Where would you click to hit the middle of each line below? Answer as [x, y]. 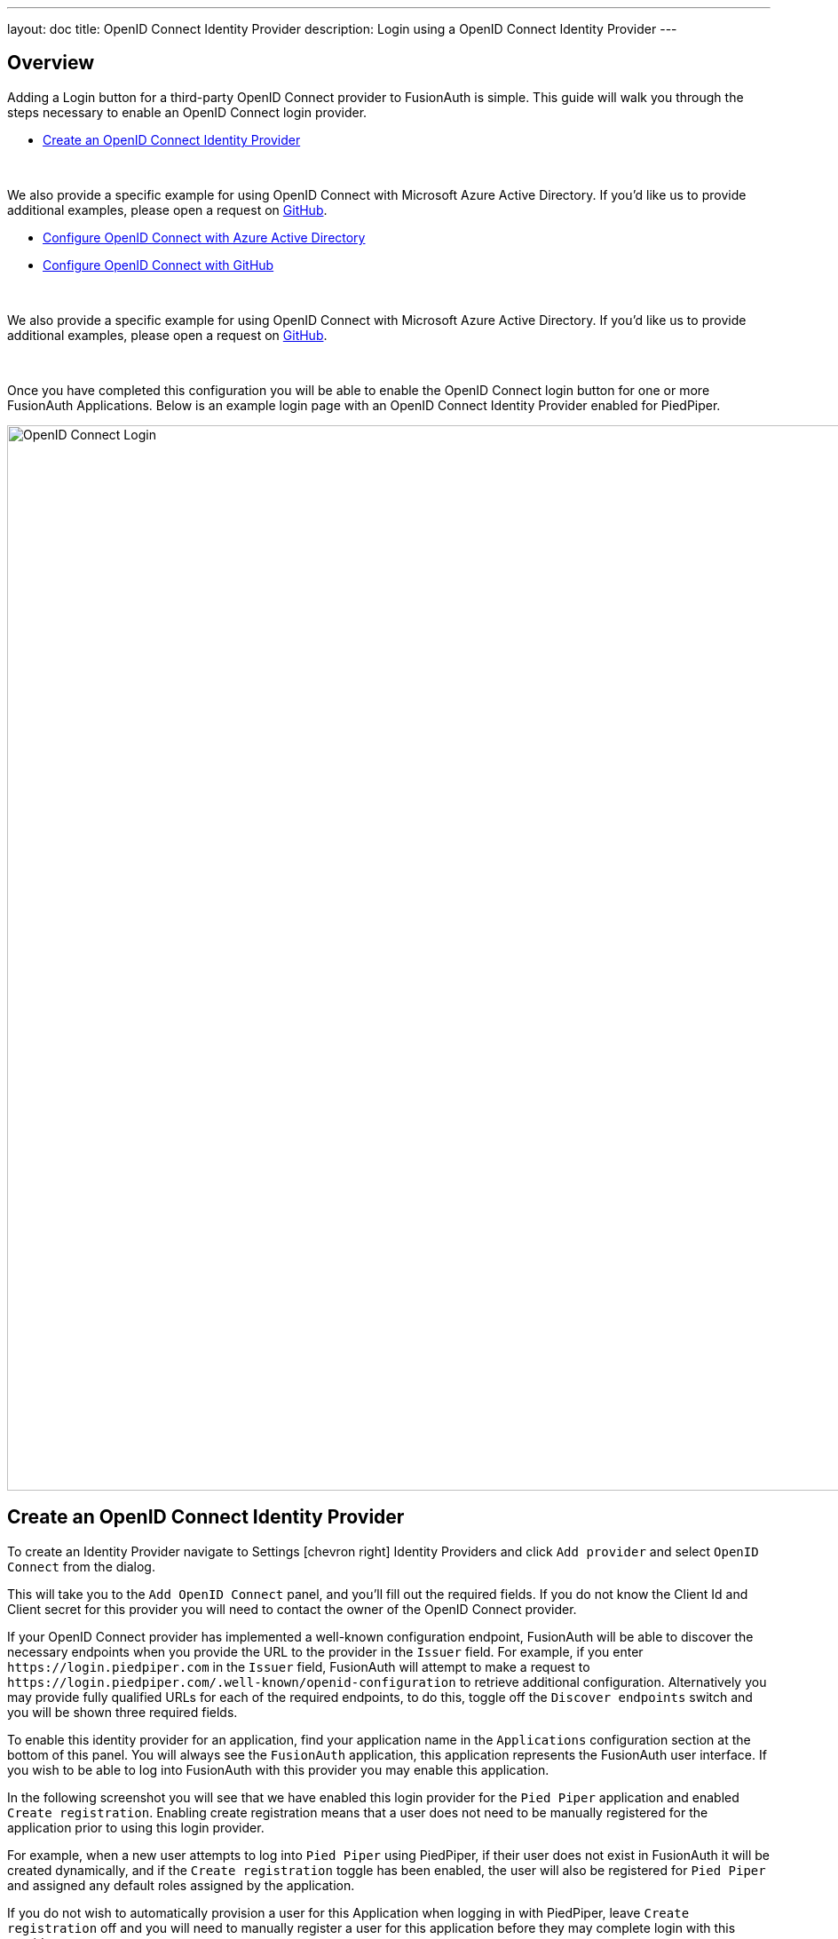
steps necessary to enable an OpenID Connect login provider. [187, 112]
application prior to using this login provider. [136, 1827]
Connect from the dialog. [81, 1566]
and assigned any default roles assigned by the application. [181, 1885]
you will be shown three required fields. [123, 1712]
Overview [51, 63]
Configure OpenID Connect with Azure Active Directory [204, 237]
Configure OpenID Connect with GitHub [158, 265]
